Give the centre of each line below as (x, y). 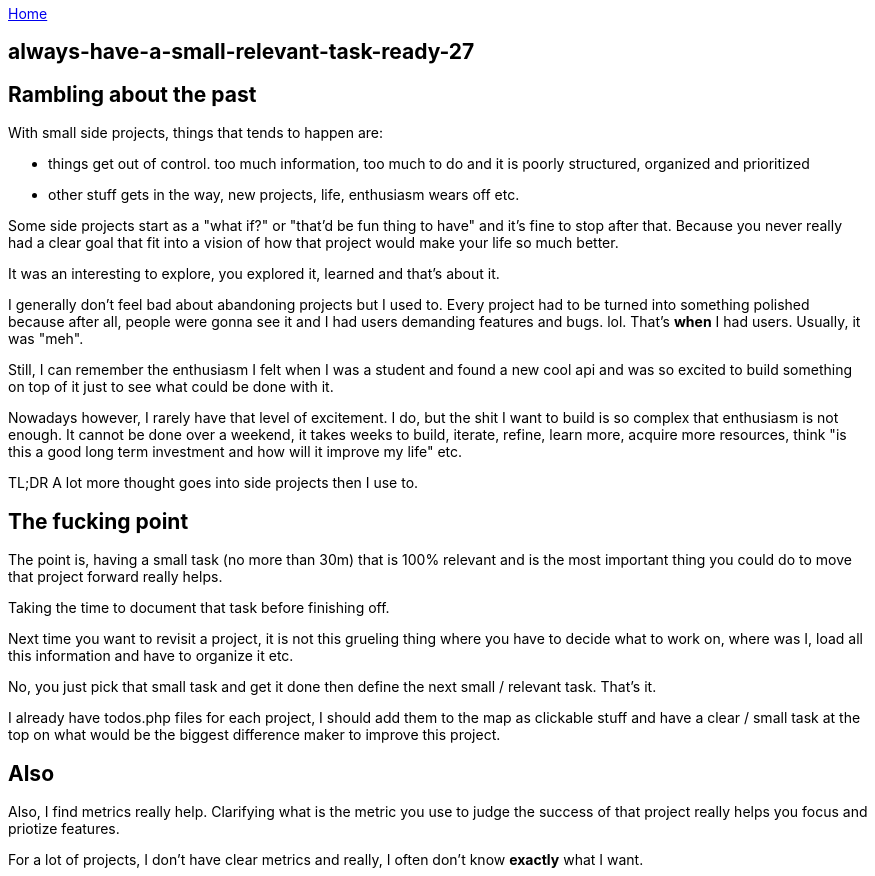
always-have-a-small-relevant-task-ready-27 (241, 52)
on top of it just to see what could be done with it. (171, 387)
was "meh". (46, 339)
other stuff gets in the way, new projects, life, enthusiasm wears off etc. (284, 195)
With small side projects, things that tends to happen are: (195, 133)
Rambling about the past (132, 94)
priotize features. (64, 828)
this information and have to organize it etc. (151, 656)
